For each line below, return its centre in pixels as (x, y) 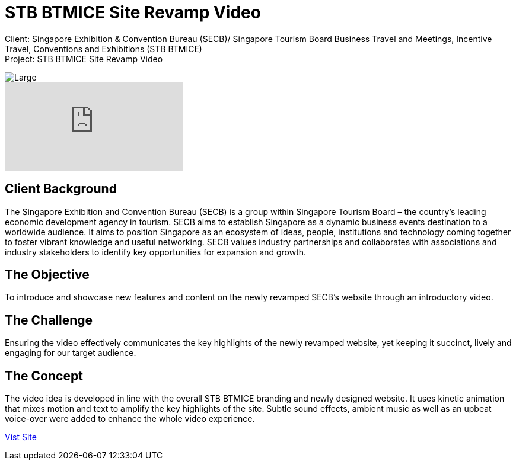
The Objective (47, 275)
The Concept (44, 376)
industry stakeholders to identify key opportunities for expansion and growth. (156, 252)
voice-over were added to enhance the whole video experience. (130, 419)
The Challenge (49, 320)
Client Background (61, 189)
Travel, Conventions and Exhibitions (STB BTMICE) (103, 49)
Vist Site (21, 437)
